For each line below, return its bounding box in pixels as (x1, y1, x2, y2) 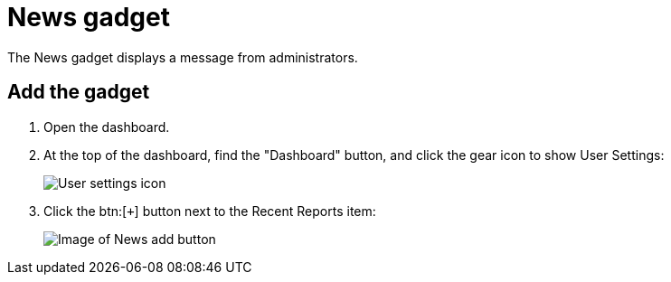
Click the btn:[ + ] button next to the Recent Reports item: (43, 202, 376, 219)
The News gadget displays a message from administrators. (7, 49, 358, 65)
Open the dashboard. (43, 118, 170, 135)
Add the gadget (7, 80, 150, 104)
